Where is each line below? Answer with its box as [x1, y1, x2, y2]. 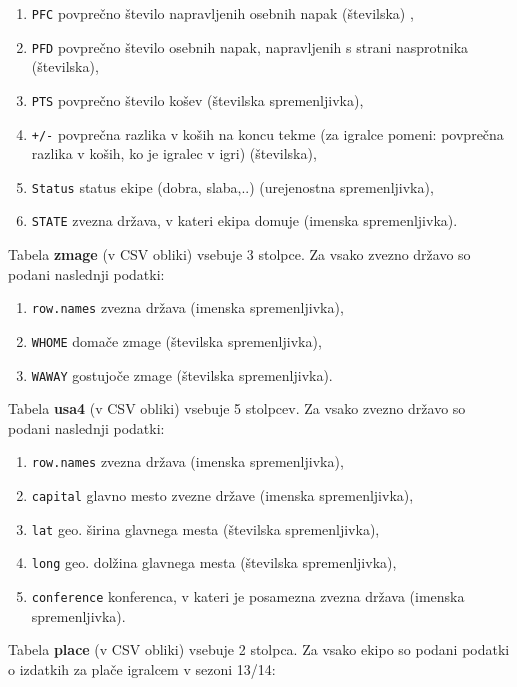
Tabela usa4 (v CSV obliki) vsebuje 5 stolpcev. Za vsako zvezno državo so [8, 398, 466, 419]
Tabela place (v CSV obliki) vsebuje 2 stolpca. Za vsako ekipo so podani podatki [8, 639, 510, 660]
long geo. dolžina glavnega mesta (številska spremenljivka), [31, 552, 397, 573]
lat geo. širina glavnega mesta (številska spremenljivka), [31, 518, 380, 539]
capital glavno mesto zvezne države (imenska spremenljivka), [31, 485, 414, 506]
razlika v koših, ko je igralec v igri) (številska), [31, 143, 317, 164]
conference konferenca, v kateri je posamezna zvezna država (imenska [31, 586, 465, 607]
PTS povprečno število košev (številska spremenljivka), [31, 89, 364, 110]
